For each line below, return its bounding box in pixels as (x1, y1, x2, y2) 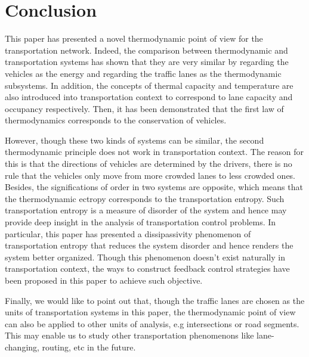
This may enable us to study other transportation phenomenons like (5, 329, 254, 342)
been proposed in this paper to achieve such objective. (5, 274, 203, 286)
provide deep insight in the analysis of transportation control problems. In (5, 216, 276, 228)
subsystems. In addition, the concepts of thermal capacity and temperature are (5, 79, 293, 91)
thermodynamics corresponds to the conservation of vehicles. (5, 114, 227, 126)
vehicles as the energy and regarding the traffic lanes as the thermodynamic (5, 67, 282, 79)
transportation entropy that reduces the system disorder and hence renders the (5, 239, 293, 252)
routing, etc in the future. (42, 340, 136, 353)
